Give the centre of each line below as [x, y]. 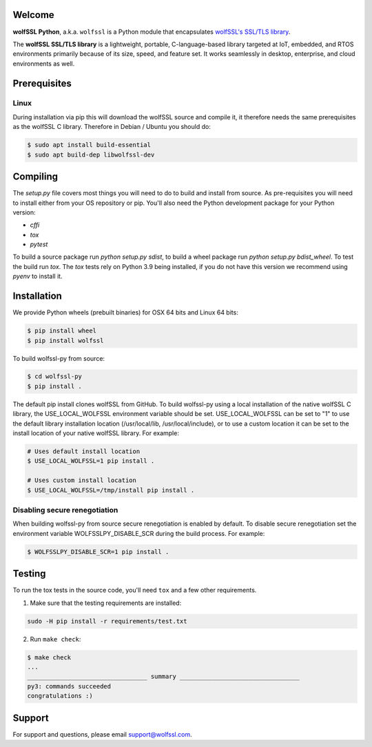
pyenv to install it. [38, 277]
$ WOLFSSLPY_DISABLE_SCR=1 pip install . [98, 551]
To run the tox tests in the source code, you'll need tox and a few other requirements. [135, 590]
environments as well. [44, 63]
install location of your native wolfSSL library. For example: [96, 433]
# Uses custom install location [82, 480]
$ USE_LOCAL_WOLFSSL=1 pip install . [91, 461]
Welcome [33, 15]
